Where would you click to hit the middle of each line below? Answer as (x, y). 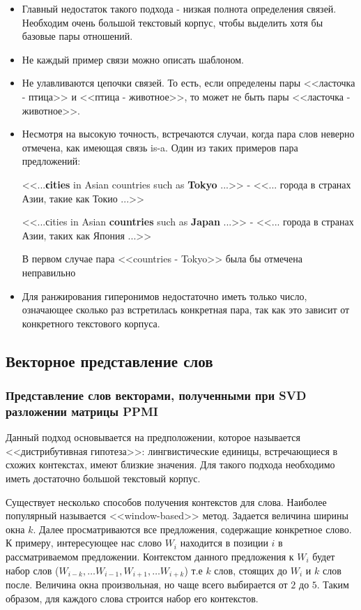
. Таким (333, 584)
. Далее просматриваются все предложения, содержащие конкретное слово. (192, 529)
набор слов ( (32, 570)
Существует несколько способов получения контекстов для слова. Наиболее (166, 501)
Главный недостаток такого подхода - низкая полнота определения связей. (179, 8)
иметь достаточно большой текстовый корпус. (103, 478)
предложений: (51, 161)
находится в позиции (224, 543)
